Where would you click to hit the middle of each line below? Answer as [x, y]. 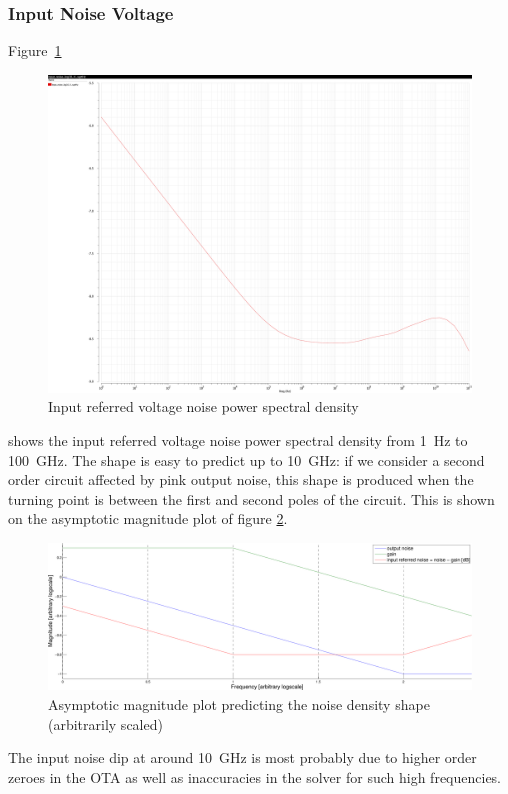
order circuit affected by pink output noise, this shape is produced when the [241, 479]
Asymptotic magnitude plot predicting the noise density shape [239, 703]
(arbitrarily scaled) [105, 723]
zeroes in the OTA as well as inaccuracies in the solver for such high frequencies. [255, 776]
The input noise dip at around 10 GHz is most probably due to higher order [242, 757]
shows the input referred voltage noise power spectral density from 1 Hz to [238, 440]
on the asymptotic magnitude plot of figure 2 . [148, 518]
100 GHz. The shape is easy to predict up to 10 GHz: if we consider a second [246, 459]
